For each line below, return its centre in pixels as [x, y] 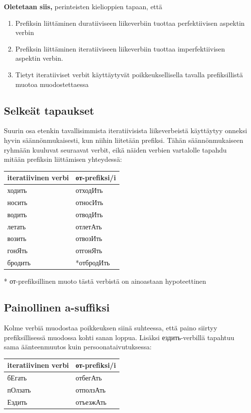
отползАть [91, 390]
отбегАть [89, 378]
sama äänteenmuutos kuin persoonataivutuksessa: [78, 347]
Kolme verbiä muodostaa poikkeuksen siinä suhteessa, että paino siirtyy [111, 328]
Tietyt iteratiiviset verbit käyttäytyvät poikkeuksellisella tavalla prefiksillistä [129, 74]
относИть [89, 202]
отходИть [89, 190]
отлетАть [89, 226]
